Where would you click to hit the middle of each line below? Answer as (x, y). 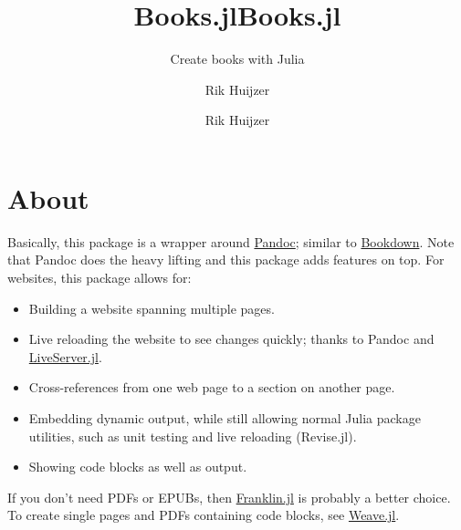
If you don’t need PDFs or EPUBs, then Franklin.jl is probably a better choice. (229, 497)
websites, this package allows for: (100, 278)
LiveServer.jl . (65, 356)
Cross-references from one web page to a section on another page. (212, 387)
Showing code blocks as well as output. (138, 467)
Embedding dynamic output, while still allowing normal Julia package (225, 418)
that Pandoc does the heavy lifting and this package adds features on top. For (226, 260)
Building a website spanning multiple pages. (152, 308)
